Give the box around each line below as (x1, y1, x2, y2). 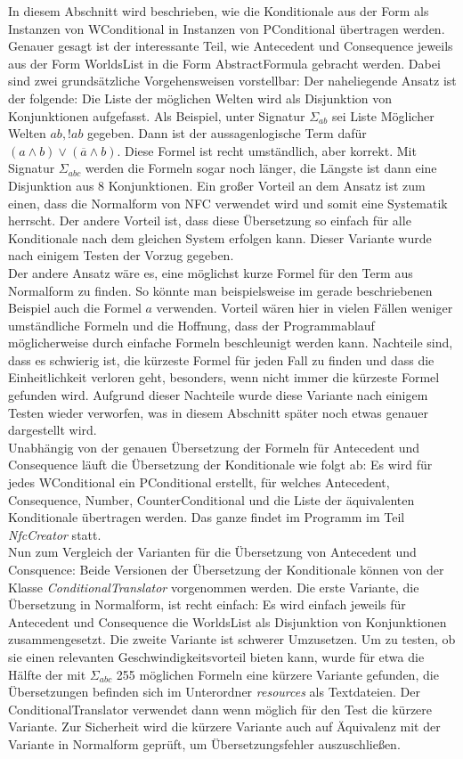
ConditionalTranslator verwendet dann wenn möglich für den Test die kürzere (8, 699, 433, 718)
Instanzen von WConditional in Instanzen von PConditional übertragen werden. (8, 19, 445, 37)
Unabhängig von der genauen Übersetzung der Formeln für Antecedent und (8, 437, 420, 456)
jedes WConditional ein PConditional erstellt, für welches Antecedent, (8, 473, 390, 492)
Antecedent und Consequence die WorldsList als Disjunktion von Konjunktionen (8, 612, 447, 631)
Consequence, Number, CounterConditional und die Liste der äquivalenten (8, 490, 415, 509)
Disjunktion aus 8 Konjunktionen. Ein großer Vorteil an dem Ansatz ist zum (8, 175, 426, 194)
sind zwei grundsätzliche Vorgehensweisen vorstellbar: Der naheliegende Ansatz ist (8, 71, 457, 90)
